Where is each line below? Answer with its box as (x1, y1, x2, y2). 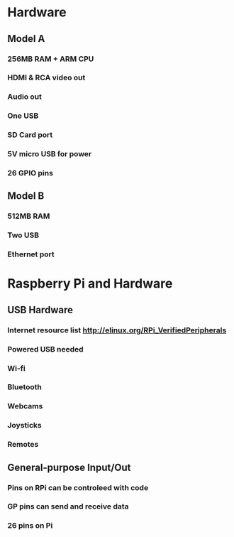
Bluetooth (7, 382, 43, 392)
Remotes (7, 440, 39, 450)
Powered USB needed (7, 344, 84, 354)
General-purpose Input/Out (7, 461, 131, 473)
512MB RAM (7, 211, 50, 221)
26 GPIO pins (7, 168, 53, 178)
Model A (7, 33, 45, 45)
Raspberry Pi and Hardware (7, 276, 173, 292)
